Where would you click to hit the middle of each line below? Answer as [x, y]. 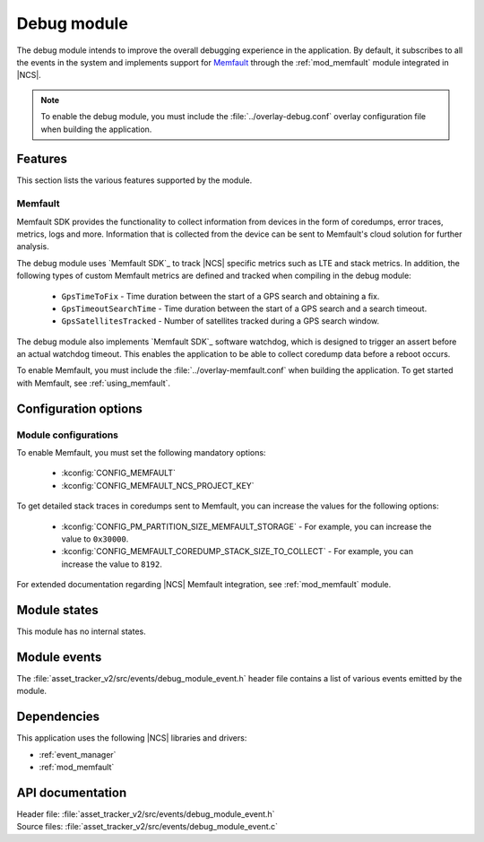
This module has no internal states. [82, 631]
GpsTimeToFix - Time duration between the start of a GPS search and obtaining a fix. [220, 296]
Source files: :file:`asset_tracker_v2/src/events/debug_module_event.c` [147, 827]
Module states [57, 610]
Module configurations [68, 435]
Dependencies [58, 717]
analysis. [33, 247]
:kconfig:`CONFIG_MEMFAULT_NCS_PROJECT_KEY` [158, 485]
